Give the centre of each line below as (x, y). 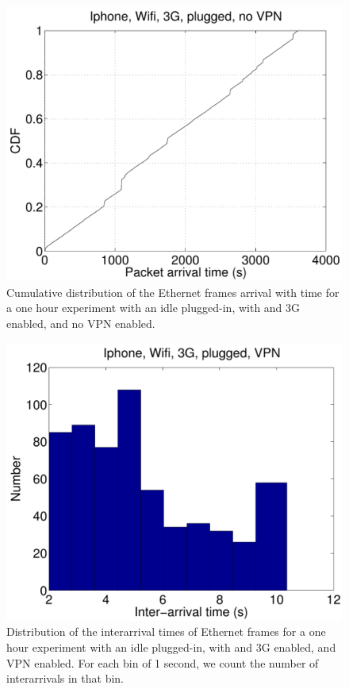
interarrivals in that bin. (65, 678)
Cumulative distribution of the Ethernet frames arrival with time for (173, 292)
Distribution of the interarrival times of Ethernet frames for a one (166, 631)
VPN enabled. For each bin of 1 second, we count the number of (163, 662)
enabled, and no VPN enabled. (81, 323)
